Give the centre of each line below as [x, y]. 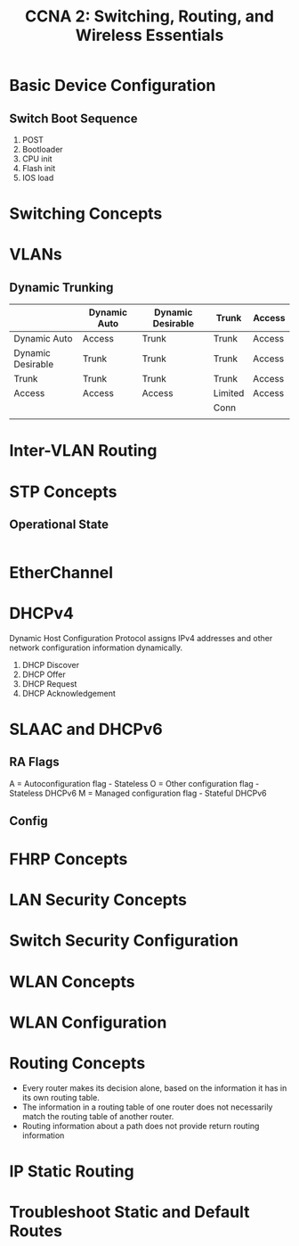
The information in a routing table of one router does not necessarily [147, 1107]
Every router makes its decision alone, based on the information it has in [154, 1088]
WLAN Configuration [88, 1022]
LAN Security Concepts [98, 900]
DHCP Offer [44, 674]
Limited [229, 393]
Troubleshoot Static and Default [130, 1213]
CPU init [37, 159]
